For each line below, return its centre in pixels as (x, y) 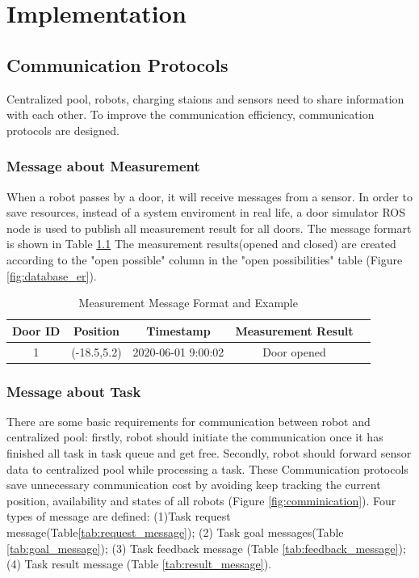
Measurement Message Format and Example (188, 303)
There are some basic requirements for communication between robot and (189, 421)
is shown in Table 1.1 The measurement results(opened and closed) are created (201, 244)
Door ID (36, 330)
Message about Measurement (103, 166)
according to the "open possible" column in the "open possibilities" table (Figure (205, 259)
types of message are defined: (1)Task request (119, 516)
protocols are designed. (63, 130)
